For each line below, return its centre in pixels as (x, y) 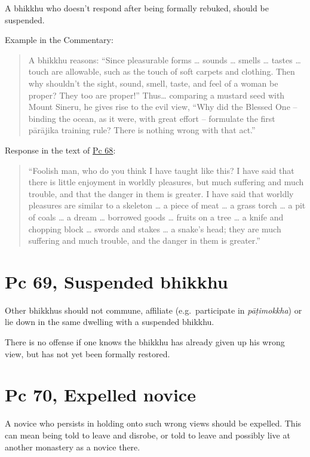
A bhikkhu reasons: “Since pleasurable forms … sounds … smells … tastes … (165, 59)
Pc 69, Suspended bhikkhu (116, 281)
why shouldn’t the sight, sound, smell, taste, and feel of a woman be (153, 83)
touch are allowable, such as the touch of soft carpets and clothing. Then (162, 71)
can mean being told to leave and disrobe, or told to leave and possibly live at (148, 435)
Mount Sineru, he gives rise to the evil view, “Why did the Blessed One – (163, 107)
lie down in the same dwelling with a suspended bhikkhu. (110, 322)
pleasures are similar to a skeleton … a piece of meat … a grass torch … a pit (167, 205)
